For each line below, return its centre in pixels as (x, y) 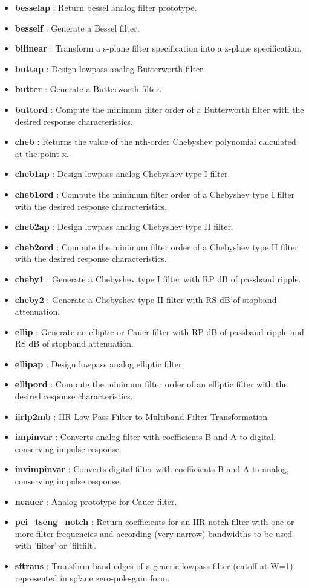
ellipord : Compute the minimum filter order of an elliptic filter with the (151, 384)
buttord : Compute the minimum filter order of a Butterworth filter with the (159, 109)
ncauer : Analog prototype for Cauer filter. (96, 501)
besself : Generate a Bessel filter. (77, 28)
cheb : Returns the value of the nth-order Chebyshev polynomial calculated (155, 142)
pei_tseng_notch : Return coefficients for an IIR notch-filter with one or (154, 522)
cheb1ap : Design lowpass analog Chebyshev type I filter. (122, 174)
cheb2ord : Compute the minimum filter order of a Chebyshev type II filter (156, 246)
